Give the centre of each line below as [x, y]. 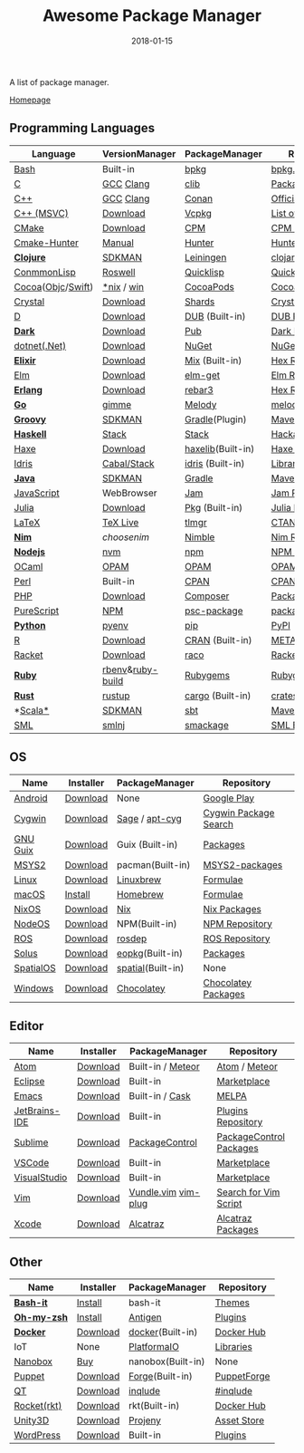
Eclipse [29, 1082]
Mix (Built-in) [214, 361]
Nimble [200, 537]
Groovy [30, 419]
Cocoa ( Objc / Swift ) [54, 286]
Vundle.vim [153, 1192]
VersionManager [139, 153]
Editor [27, 1026]
